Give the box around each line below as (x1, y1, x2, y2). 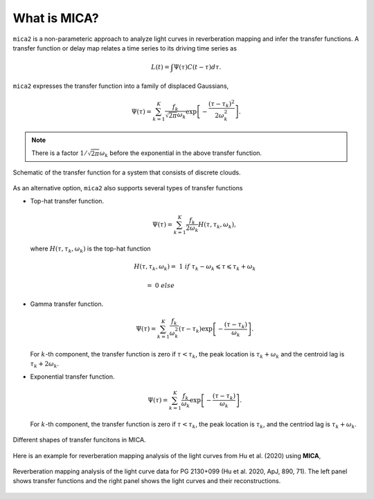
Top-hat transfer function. (30, 197, 104, 205)
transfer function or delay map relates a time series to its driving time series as (12, 44, 237, 52)
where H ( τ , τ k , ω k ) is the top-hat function (30, 244, 152, 254)
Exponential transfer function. (30, 372, 115, 381)
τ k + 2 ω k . (30, 360, 59, 370)
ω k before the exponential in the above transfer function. (99, 149, 262, 158)
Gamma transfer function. (30, 300, 104, 308)
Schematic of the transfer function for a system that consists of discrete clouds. (12, 168, 241, 176)
